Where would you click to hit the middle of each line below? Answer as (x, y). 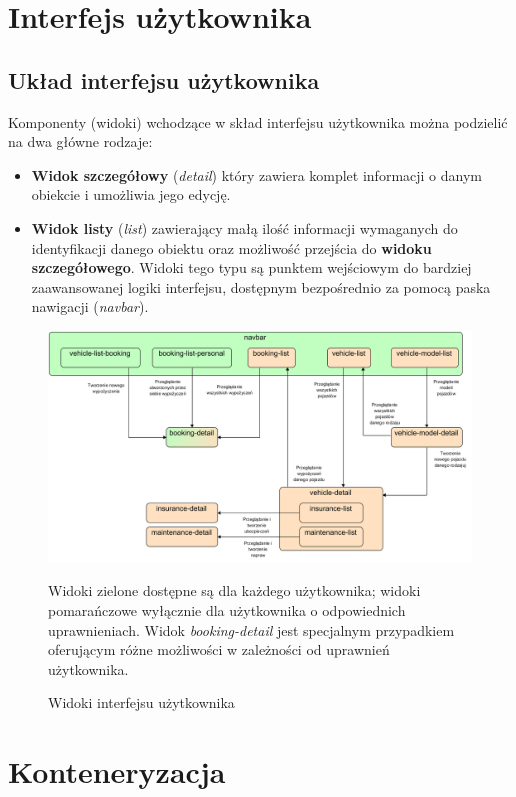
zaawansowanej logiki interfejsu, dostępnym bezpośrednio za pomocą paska (261, 286)
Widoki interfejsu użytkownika (141, 702)
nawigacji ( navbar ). (90, 306)
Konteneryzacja (117, 771)
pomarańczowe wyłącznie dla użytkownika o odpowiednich (227, 609)
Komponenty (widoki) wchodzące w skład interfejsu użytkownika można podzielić (258, 121)
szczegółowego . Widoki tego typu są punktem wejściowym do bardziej (251, 267)
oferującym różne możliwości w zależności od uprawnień (219, 649)
